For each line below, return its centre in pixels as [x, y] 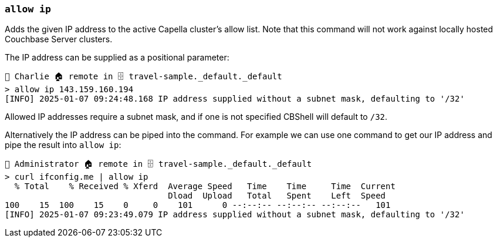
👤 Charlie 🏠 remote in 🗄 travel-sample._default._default [143, 77]
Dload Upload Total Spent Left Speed [277, 196]
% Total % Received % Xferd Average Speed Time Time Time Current [205, 186]
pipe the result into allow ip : [63, 145]
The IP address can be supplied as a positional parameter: [117, 58]
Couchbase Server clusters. [59, 39]
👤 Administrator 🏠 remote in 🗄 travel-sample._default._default [158, 164]
